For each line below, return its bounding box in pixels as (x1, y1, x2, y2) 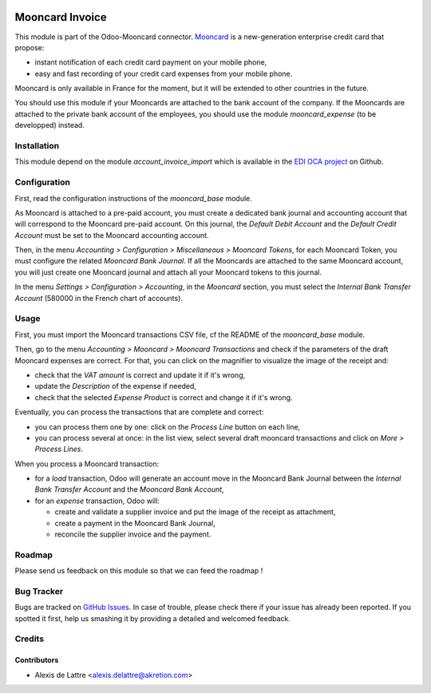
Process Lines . (34, 444, 84, 454)
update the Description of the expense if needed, (34, 382, 197, 391)
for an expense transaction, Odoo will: (34, 496, 160, 505)
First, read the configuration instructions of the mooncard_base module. (14, 193, 253, 203)
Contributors (14, 655, 59, 665)
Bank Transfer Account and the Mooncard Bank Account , (34, 485, 224, 494)
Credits (14, 633, 44, 644)
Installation (14, 141, 60, 152)
